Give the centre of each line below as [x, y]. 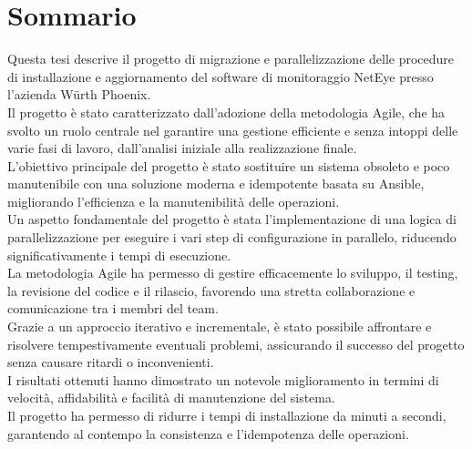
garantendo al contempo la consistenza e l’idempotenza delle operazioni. [208, 433]
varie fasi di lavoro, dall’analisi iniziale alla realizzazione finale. [182, 148]
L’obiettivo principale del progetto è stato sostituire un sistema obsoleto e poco [229, 165]
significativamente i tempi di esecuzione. [119, 255]
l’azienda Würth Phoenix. [79, 94]
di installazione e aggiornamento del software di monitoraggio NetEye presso [221, 76]
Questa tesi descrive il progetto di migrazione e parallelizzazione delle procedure [231, 59]
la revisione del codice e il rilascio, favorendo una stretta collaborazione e [211, 290]
